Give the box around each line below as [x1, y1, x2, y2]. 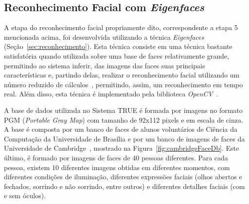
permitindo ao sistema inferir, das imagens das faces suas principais [4, 60, 205, 70]
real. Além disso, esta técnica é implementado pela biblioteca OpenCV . [4, 89, 218, 99]
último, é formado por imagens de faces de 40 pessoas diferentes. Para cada [4, 152, 228, 162]
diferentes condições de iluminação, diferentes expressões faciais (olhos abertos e [4, 172, 242, 182]
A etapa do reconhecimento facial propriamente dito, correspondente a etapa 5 [4, 22, 238, 32]
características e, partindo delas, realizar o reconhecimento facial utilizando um [4, 70, 240, 80]
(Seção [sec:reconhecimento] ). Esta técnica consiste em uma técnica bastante [4, 41, 232, 51]
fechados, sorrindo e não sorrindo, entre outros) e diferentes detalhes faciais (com [4, 181, 245, 191]
